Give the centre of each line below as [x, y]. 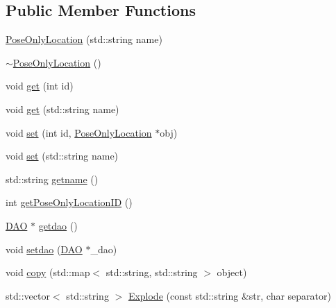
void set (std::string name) [62, 156]
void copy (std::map [48, 272]
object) [232, 272]
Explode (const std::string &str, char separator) [229, 295]
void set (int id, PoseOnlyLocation [79, 132]
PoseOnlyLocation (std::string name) [84, 39]
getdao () [58, 225]
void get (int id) [40, 86]
